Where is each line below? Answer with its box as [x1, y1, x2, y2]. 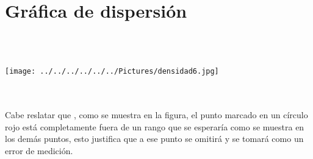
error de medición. [5, 144, 73, 157]
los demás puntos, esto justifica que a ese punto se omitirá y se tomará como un [5, 132, 304, 145]
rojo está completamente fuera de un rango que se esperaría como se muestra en [5, 120, 304, 133]
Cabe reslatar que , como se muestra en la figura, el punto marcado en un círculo [5, 108, 308, 121]
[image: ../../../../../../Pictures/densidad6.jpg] [5, 67, 219, 76]
